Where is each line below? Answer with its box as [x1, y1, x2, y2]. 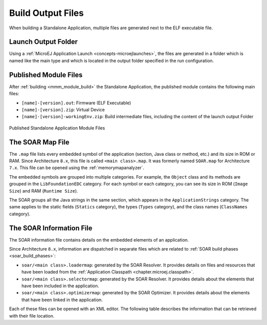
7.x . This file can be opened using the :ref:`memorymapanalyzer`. [9, 165, 144, 171]
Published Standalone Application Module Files [9, 125, 105, 131]
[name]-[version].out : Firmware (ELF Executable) [21, 100, 131, 106]
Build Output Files [9, 7, 84, 18]
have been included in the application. [21, 283, 99, 289]
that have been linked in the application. [21, 297, 103, 303]
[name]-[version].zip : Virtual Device [21, 107, 105, 113]
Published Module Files [9, 70, 83, 79]
